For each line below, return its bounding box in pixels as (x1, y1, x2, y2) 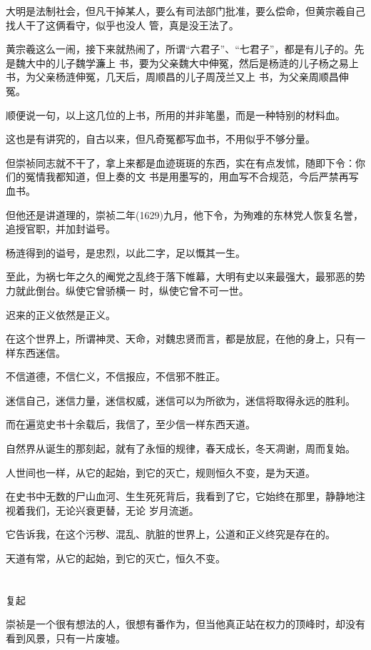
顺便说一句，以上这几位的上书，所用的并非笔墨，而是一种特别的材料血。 (6, 107, 345, 122)
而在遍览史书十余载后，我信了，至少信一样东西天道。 (6, 417, 255, 432)
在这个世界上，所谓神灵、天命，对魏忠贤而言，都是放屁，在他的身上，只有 (6, 331, 355, 346)
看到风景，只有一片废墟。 (6, 631, 126, 645)
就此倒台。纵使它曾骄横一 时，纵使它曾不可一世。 (15, 283, 249, 298)
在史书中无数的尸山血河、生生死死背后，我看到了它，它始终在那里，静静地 (6, 489, 355, 504)
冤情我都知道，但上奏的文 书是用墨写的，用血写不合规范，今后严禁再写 (25, 169, 359, 184)
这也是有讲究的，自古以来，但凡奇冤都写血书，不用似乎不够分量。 (6, 131, 315, 146)
